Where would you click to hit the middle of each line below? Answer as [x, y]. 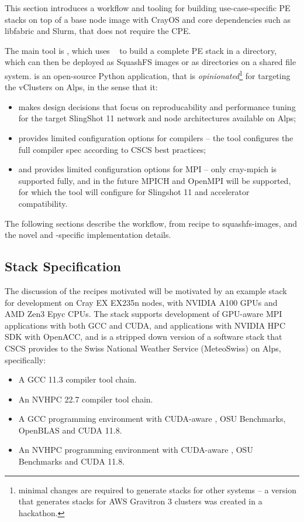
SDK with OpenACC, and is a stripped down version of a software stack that [144, 337]
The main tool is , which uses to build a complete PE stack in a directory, [141, 50]
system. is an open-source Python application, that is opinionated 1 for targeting [148, 74]
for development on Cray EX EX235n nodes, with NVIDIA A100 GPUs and [141, 302]
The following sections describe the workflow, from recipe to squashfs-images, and [151, 223]
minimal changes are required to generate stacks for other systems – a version [157, 489]
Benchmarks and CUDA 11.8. [72, 461]
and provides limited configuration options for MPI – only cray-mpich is [148, 169]
